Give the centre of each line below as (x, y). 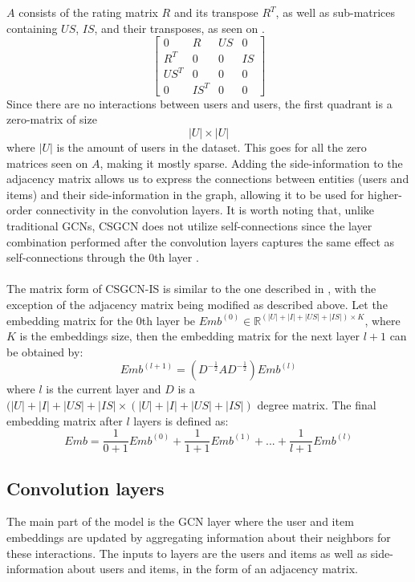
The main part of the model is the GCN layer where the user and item (180, 521)
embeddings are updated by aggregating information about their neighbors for (199, 537)
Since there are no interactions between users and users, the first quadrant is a (199, 103)
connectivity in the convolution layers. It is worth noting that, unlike (205, 210)
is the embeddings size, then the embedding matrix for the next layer (189, 336)
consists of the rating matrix (88, 12)
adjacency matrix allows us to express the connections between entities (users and (208, 179)
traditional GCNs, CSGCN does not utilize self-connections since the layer (189, 225)
